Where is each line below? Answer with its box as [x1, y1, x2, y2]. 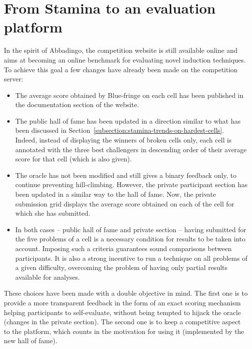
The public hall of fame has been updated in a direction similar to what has [15, 115, 241, 126]
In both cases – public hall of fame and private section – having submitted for [15, 224, 246, 234]
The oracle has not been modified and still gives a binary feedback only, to [15, 170, 237, 180]
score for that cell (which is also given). [15, 154, 132, 164]
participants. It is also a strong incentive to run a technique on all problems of [15, 253, 248, 263]
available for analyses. [15, 271, 80, 282]
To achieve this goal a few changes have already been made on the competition [4, 64, 238, 74]
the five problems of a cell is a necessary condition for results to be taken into [15, 234, 246, 244]
